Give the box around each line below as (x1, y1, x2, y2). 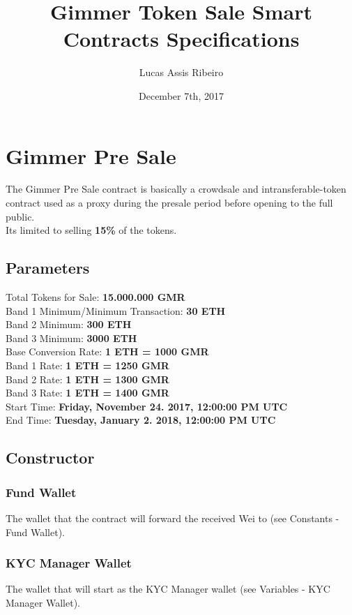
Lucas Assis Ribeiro (139, 65, 224, 80)
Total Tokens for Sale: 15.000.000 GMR (6, 290, 185, 304)
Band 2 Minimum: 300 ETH (6, 317, 132, 332)
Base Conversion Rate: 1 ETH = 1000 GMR (6, 344, 209, 359)
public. (6, 209, 35, 223)
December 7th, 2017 (139, 88, 224, 103)
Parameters (6, 257, 90, 279)
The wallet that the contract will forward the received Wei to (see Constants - (6, 510, 339, 525)
